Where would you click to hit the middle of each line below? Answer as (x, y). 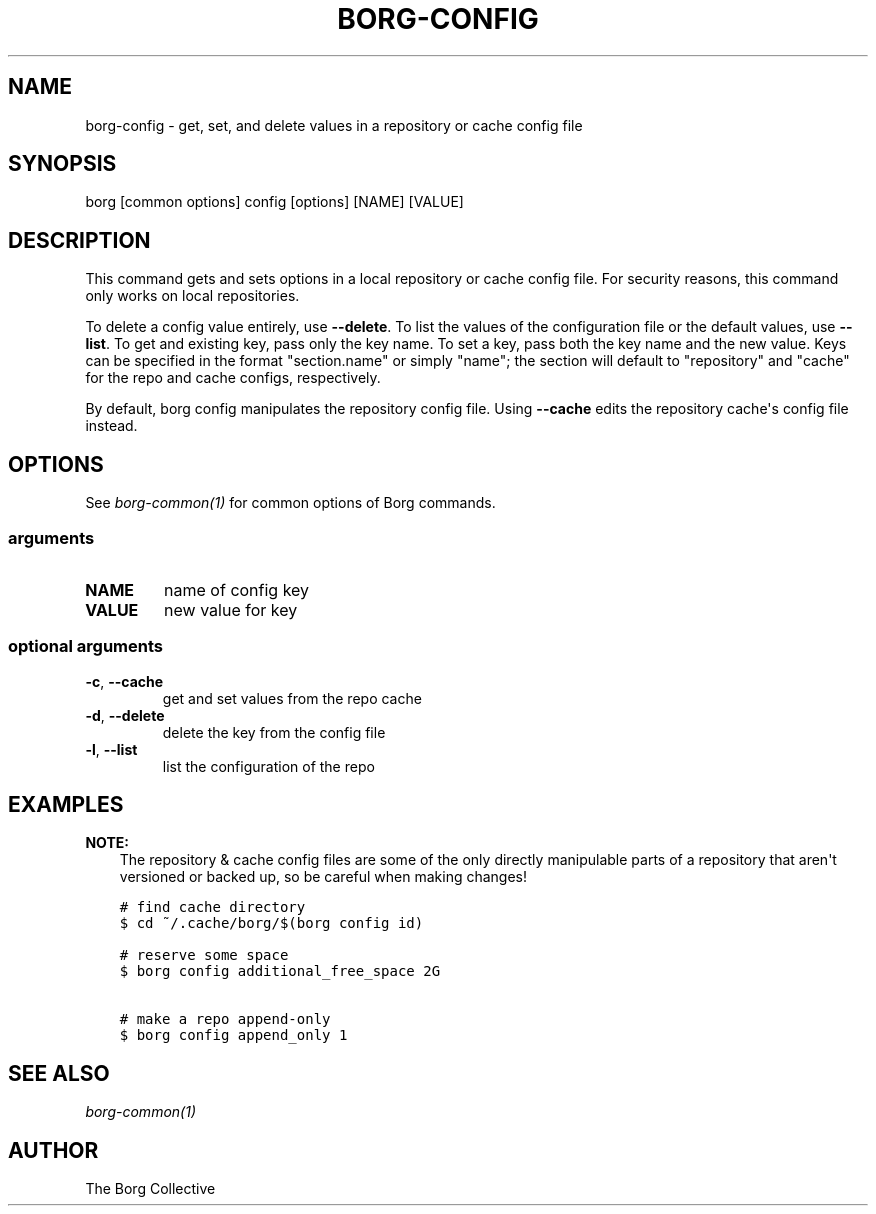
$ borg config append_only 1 (233, 1035)
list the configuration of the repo (268, 766)
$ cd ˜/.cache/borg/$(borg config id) (271, 923)
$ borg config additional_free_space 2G (280, 971)
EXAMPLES (66, 805)
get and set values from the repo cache (292, 698)
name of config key (237, 589)
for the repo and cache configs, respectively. (233, 378)
